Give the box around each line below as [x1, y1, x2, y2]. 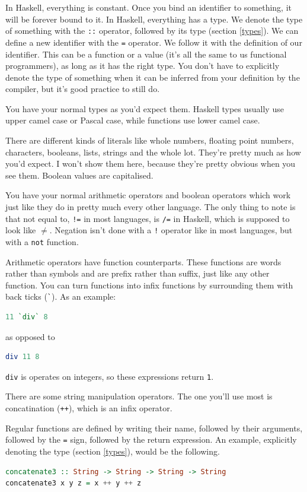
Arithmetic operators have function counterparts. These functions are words [5, 255, 282, 268]
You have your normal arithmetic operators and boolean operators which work [5, 189, 291, 201]
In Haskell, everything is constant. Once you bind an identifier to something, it [5, 1, 292, 13]
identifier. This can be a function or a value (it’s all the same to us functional [5, 47, 287, 60]
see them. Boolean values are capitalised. [5, 169, 153, 181]
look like [5, 224, 36, 236]
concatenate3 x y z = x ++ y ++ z [5, 479, 142, 488]
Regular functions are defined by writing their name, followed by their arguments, [5, 421, 303, 434]
